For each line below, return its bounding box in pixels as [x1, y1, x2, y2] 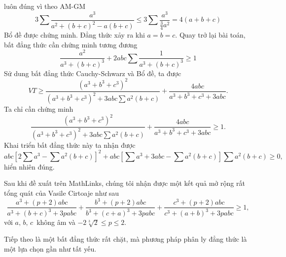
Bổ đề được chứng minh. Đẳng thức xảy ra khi [4, 30, 145, 40]
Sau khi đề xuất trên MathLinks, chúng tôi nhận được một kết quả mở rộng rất [4, 178, 245, 188]
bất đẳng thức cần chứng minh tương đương [4, 39, 138, 49]
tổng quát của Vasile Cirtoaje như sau [4, 187, 119, 198]
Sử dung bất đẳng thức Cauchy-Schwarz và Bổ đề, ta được [4, 68, 181, 78]
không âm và [36, 217, 75, 227]
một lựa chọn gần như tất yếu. [4, 243, 97, 254]
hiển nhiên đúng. [4, 161, 55, 171]
